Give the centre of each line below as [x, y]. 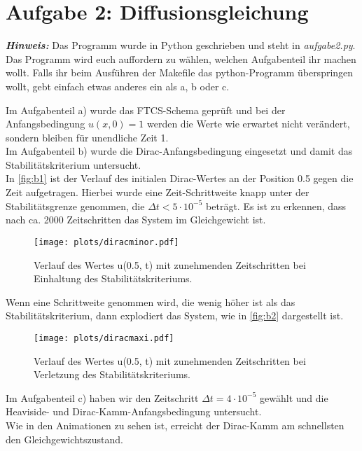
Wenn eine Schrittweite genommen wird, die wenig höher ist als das [151, 301]
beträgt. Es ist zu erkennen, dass [276, 206]
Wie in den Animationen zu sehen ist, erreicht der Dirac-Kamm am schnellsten [175, 425]
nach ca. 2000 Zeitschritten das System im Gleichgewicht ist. [136, 220]
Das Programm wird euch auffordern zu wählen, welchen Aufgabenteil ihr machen [181, 58]
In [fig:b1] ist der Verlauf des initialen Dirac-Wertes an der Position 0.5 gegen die [180, 178]
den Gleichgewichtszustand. [64, 439]
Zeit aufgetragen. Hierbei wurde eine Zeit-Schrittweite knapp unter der [158, 192]
